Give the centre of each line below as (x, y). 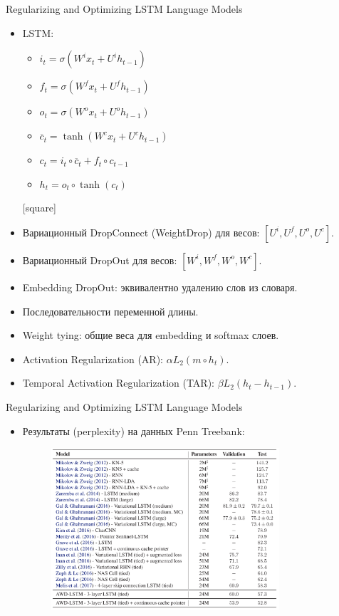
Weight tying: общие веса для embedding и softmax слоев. (151, 335)
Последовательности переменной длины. (110, 311)
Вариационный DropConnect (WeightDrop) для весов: (141, 232)
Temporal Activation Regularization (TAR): (119, 383)
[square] (39, 208)
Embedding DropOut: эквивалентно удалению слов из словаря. (160, 287)
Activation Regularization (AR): (93, 359)
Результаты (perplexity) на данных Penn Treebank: (134, 430)
